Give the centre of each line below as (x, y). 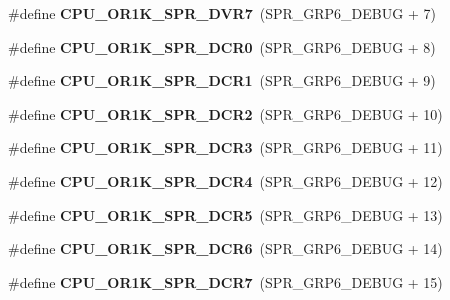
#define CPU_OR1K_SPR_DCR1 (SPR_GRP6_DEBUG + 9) (222, 80)
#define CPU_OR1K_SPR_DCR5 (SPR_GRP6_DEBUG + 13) (225, 214)
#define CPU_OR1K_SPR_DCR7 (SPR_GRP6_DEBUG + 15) (225, 281)
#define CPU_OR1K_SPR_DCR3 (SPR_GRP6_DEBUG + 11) (225, 147)
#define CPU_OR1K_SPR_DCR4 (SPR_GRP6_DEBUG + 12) (225, 180)
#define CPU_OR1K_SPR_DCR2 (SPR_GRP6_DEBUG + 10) (225, 113)
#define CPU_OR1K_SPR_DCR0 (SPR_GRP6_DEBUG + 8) (222, 46)
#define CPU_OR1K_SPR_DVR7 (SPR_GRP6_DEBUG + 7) (222, 13)
